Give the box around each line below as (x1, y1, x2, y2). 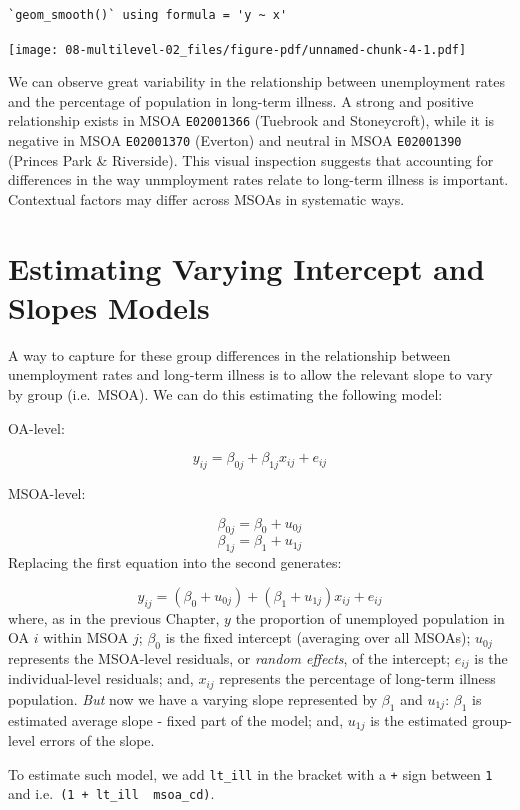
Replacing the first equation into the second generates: (8, 552, 342, 573)
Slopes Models (8, 286, 210, 327)
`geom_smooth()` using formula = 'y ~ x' (8, 8, 288, 22)
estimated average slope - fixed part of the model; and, (8, 709, 344, 730)
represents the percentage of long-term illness (219, 668, 496, 689)
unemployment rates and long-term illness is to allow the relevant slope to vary (8, 364, 493, 385)
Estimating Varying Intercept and (8, 247, 485, 288)
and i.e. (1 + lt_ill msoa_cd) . (8, 783, 215, 804)
